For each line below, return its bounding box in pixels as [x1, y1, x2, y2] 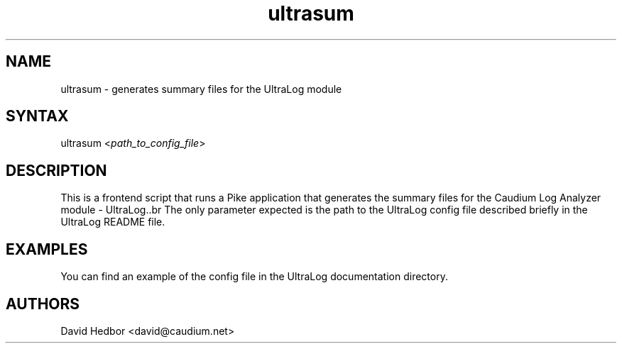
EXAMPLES [6, 240, 88, 258]
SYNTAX [6, 107, 69, 126]
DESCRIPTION [6, 161, 107, 179]
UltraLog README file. [60, 216, 165, 228]
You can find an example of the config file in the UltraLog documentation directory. [60, 270, 448, 283]
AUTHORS [6, 294, 80, 313]
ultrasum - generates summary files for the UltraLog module [60, 82, 342, 95]
